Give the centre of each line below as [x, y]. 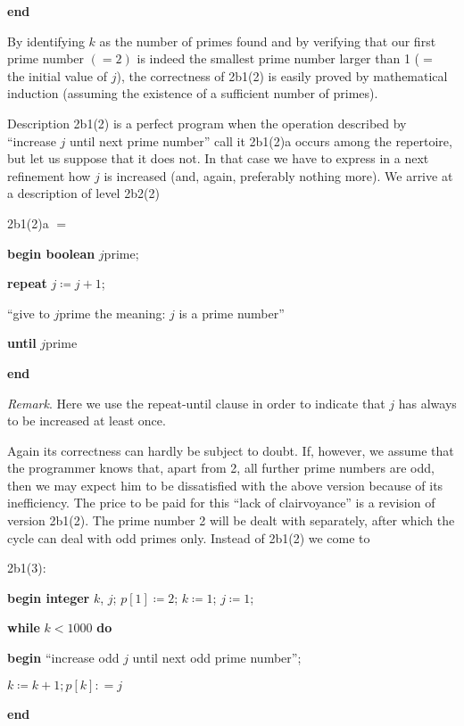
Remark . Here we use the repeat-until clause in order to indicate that [196, 403]
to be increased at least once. [87, 421]
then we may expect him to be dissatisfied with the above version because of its [225, 485]
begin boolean [51, 253]
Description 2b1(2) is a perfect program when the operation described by [207, 123]
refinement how [49, 175]
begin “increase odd [63, 658]
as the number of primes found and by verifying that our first [268, 41]
